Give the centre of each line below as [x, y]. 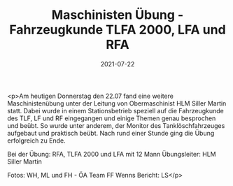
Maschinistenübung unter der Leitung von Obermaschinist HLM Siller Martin [117, 103]
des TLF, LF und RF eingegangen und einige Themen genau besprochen [112, 118]
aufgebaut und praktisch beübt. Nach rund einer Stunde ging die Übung [111, 133]
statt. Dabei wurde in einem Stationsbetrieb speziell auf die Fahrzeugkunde [115, 110]
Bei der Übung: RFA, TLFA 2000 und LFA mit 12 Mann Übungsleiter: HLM [112, 154]
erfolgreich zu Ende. [36, 141]
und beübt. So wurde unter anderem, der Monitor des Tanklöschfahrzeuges [116, 125]
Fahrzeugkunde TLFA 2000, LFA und [118, 30]
